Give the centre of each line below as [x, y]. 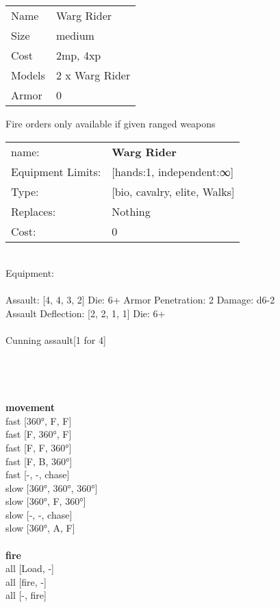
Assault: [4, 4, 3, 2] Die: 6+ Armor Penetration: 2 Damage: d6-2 [140, 300]
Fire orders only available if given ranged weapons [111, 123]
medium [75, 35]
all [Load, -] [30, 568]
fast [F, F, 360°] [39, 447]
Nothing [131, 211]
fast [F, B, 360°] [39, 461]
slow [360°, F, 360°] [46, 501]
